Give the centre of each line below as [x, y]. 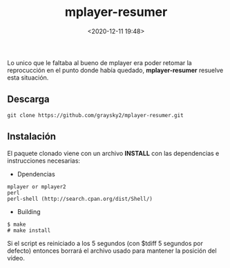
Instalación [32, 137]
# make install [29, 230]
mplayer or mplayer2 [37, 187]
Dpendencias [36, 174]
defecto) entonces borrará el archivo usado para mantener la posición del [112, 251]
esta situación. [28, 78]
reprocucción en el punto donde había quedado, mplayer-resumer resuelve [115, 70]
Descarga [28, 99]
